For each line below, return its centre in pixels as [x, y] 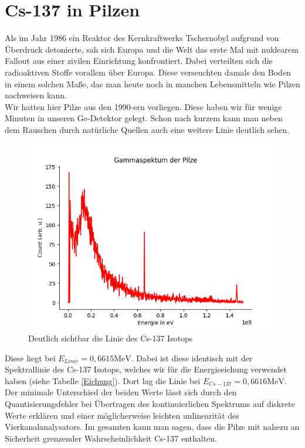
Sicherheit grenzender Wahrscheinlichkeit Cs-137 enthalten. [111, 438]
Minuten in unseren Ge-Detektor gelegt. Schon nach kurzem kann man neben [144, 118]
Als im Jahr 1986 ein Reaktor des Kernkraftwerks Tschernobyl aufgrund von [142, 38]
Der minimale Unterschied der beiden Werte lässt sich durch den [121, 392]
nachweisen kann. [36, 95]
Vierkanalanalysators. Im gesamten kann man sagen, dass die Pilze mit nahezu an [152, 427]
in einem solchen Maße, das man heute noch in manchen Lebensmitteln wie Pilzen [152, 83]
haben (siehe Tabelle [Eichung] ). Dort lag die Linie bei [103, 380]
